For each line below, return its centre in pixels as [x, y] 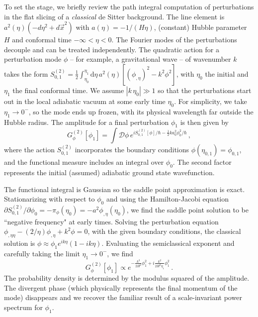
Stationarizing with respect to [49, 199]
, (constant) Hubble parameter [200, 27]
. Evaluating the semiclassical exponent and [168, 243]
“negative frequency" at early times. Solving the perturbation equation [111, 221]
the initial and [227, 73]
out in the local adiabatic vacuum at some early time [85, 101]
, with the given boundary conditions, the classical [164, 231]
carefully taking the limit [42, 253]
